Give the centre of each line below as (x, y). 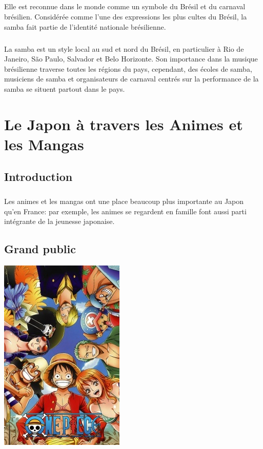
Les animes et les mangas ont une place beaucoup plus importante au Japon (124, 201)
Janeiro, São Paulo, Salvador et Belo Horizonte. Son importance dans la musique (131, 59)
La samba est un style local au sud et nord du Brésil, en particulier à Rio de (124, 48)
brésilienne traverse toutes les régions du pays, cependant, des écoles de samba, (128, 68)
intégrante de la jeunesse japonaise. (59, 221)
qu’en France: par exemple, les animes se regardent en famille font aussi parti (125, 211)
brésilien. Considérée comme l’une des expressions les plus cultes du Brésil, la (126, 16)
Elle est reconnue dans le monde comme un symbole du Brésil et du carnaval (125, 6)
